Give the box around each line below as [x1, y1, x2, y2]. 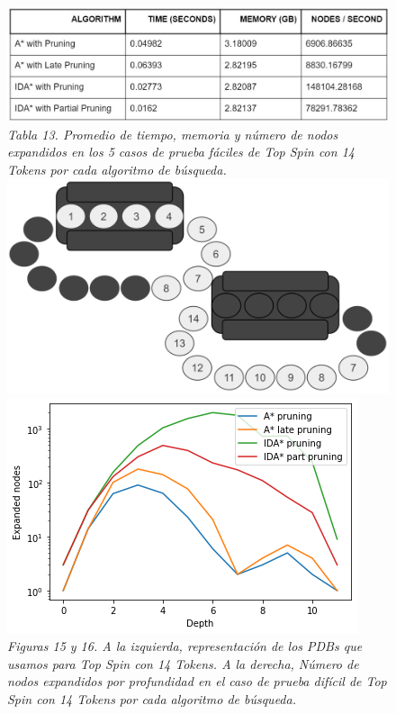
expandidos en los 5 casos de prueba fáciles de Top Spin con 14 [7, 142, 355, 161]
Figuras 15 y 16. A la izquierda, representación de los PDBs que [7, 637, 363, 655]
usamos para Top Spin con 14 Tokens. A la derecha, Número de [7, 654, 359, 673]
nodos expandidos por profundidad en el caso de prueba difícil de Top [7, 672, 387, 691]
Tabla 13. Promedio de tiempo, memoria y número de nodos [7, 124, 338, 143]
